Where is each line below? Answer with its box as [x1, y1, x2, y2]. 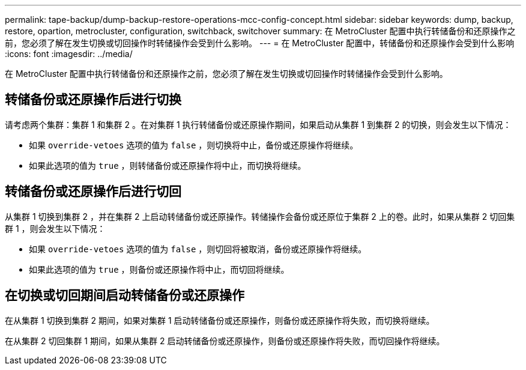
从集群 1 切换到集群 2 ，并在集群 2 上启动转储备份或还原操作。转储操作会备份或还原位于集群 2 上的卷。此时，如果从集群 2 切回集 [5, 211, 515, 222]
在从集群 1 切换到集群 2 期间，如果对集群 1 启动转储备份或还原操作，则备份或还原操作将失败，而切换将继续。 [5, 315, 435, 326]
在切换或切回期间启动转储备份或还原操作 [5, 288, 244, 303]
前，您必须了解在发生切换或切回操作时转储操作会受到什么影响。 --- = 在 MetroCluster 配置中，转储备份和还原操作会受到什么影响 [5, 38, 515, 48]
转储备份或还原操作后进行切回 [5, 184, 181, 199]
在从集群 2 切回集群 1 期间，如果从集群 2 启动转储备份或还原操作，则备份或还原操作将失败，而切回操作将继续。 [5, 335, 445, 346]
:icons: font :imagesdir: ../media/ [5, 49, 133, 59]
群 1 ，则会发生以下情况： [5, 223, 106, 234]
